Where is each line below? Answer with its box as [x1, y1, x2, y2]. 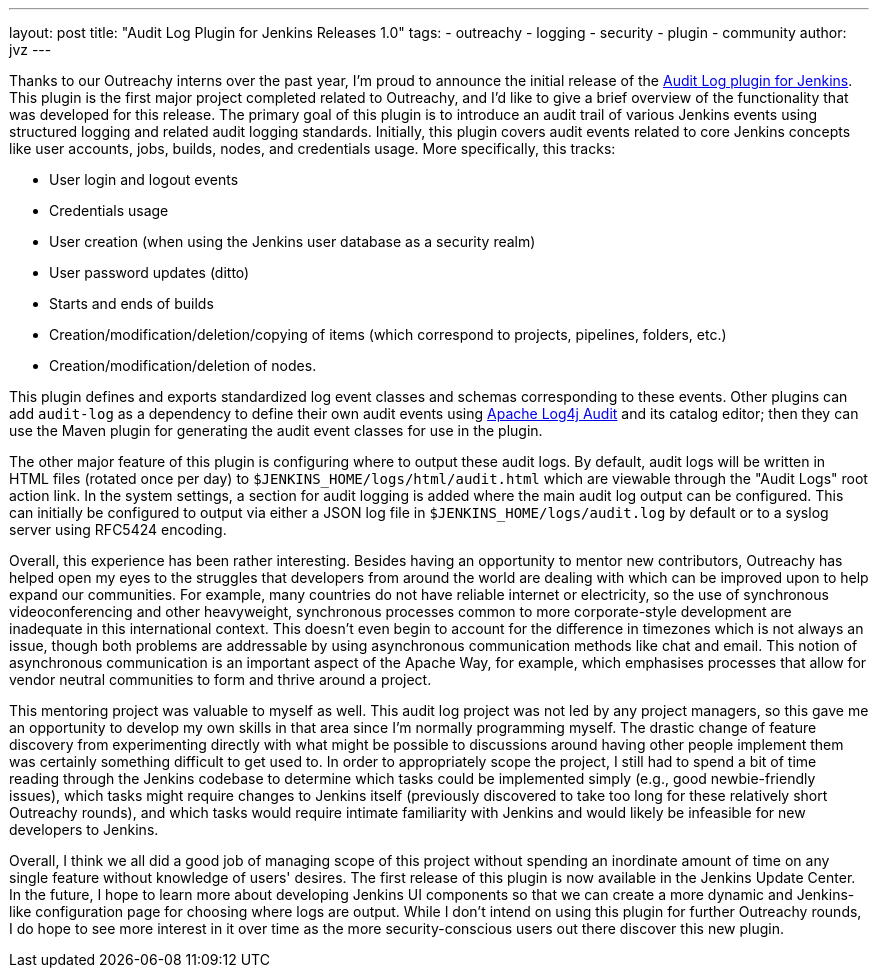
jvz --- [9, 41, 52, 58]
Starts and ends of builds [49, 295, 214, 312]
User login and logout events [49, 171, 239, 188]
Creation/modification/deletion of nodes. [49, 357, 317, 374]
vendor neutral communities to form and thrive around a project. [9, 671, 432, 688]
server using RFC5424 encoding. [9, 521, 227, 538]
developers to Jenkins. [9, 821, 159, 838]
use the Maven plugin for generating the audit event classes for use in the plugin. [9, 422, 543, 439]
